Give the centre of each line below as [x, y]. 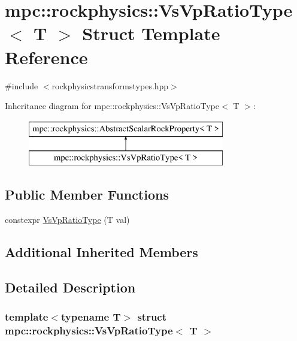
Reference [46, 57]
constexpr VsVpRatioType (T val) [67, 220]
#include [22, 85]
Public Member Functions [87, 194]
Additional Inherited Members [101, 252]
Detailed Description [70, 287]
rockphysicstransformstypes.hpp [110, 85]
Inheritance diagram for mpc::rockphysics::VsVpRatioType [112, 106]
